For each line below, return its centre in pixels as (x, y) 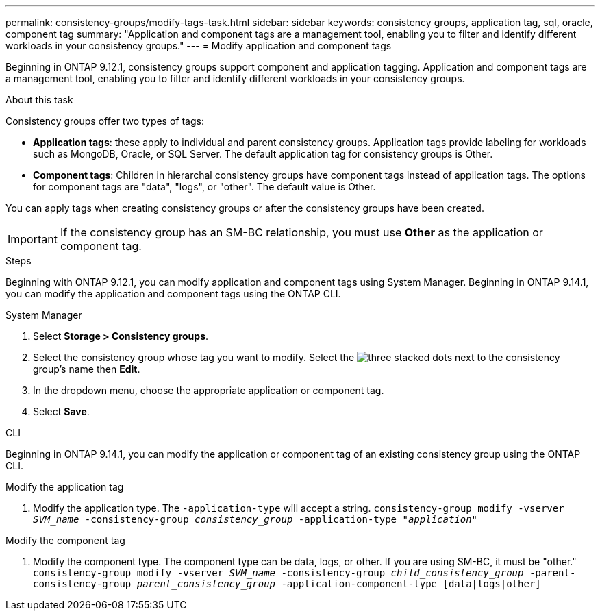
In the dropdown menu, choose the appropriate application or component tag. (209, 390)
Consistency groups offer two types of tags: (105, 121)
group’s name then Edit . (87, 369)
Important (33, 239)
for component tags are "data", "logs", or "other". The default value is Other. (204, 187)
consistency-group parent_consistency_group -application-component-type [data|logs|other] (287, 584)
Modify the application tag (65, 487)
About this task (39, 100)
